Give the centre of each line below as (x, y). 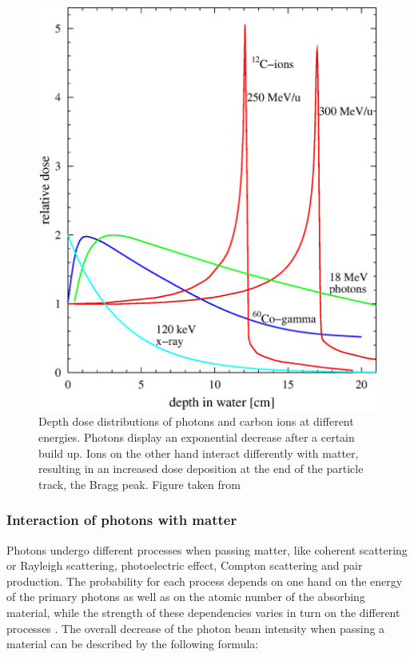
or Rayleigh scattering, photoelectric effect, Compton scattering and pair (185, 565)
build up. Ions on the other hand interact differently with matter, (199, 453)
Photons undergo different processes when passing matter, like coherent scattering (207, 549)
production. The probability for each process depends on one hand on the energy (205, 581)
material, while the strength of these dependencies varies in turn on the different (203, 612)
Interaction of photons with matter (122, 520)
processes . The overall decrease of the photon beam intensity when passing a (196, 628)
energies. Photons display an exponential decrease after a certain (197, 437)
